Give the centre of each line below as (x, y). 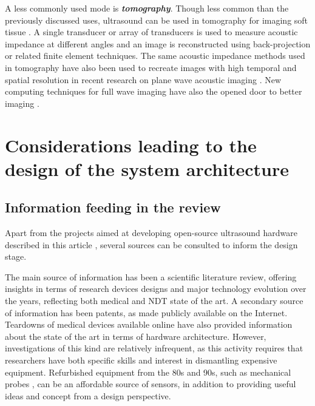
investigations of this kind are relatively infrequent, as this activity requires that (154, 348)
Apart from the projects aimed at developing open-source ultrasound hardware (151, 233)
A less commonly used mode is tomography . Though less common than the (147, 8)
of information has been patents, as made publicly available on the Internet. (146, 312)
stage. (16, 256)
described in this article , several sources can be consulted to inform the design (151, 244)
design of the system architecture (147, 168)
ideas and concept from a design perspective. (88, 395)
